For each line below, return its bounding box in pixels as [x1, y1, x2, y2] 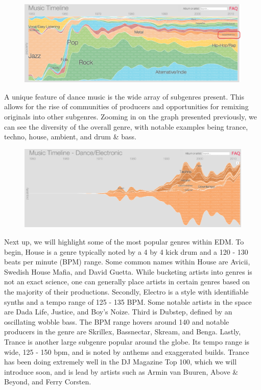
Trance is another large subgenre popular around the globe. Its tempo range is [4, 336, 250, 347]
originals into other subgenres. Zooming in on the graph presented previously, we [4, 111, 257, 121]
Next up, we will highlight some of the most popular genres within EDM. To [4, 236, 244, 247]
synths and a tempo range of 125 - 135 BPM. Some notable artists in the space [4, 296, 252, 307]
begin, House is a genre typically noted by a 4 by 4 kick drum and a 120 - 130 [4, 246, 248, 257]
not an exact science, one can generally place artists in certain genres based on [4, 276, 250, 287]
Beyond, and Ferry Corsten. [4, 376, 91, 387]
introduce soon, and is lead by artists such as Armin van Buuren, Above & [4, 366, 239, 377]
